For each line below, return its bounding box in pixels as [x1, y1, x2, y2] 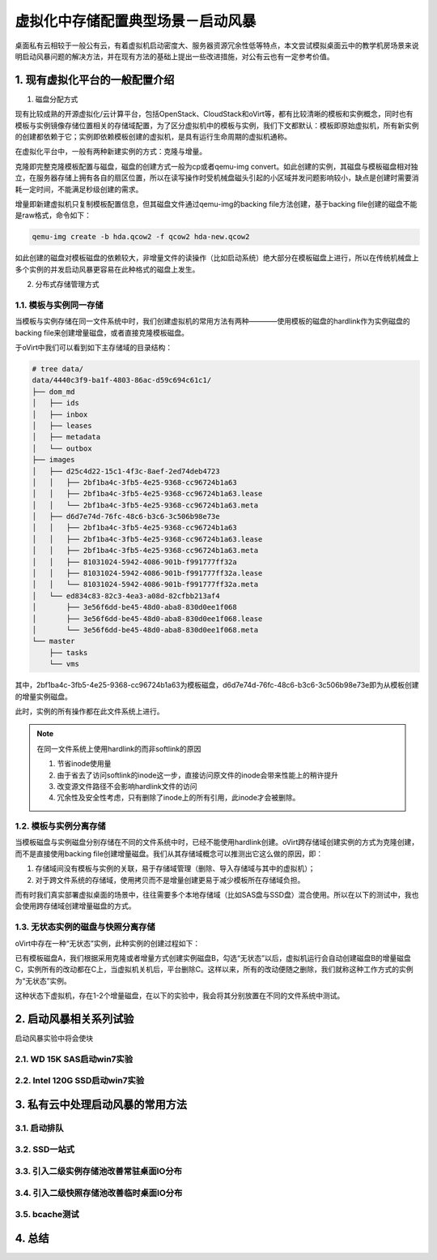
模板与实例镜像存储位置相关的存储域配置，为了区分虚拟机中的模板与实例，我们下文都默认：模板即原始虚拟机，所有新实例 [15, 120, 419, 130]
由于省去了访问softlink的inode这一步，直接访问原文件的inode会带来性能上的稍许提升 [57, 770, 339, 780]
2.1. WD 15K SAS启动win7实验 [15, 1053, 134, 1065]
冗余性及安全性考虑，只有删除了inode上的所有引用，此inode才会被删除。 [57, 793, 300, 803]
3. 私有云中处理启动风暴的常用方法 [15, 1097, 188, 1111]
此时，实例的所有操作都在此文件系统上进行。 [15, 706, 164, 716]
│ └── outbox [32, 444, 92, 453]
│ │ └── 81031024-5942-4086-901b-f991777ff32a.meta [32, 580, 259, 589]
